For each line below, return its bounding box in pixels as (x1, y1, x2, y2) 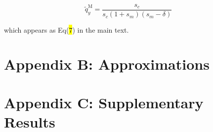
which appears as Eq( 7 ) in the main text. (4, 25, 129, 35)
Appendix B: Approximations (4, 53, 210, 74)
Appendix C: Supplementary (4, 92, 204, 113)
